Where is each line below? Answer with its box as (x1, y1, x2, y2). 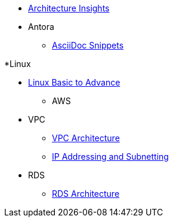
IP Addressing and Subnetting (52, 151, 169, 162)
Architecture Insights (28, 3, 110, 13)
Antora (28, 22, 54, 32)
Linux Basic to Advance (28, 77, 121, 87)
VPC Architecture (52, 133, 120, 143)
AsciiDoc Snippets (52, 40, 124, 50)
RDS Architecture (52, 188, 120, 199)
